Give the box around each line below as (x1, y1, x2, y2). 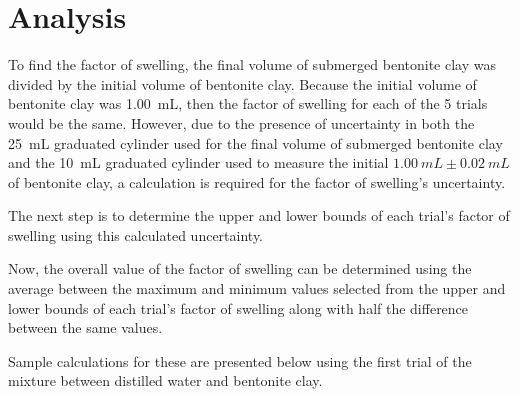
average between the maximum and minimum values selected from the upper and (8, 278, 506, 299)
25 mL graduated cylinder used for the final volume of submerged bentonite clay (8, 132, 503, 153)
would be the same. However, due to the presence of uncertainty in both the (8, 112, 475, 133)
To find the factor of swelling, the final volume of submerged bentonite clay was (8, 54, 496, 75)
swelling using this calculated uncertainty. (8, 224, 264, 245)
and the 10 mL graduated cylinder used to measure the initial (8, 152, 389, 173)
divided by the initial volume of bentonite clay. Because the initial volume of (8, 73, 477, 94)
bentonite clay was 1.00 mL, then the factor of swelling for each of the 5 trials (8, 93, 488, 114)
